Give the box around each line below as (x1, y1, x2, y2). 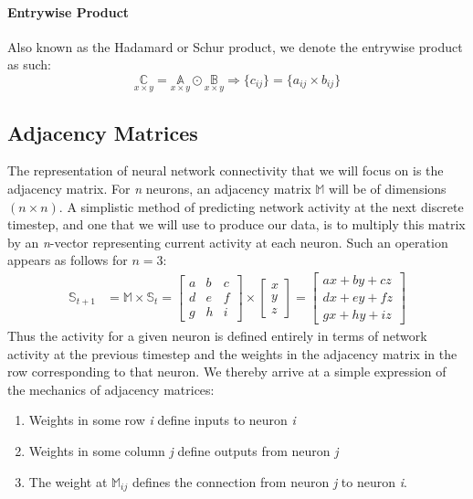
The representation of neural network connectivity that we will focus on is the (7, 161, 444, 180)
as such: (7, 55, 51, 74)
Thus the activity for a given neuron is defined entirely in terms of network (7, 326, 427, 345)
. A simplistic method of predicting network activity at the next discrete (58, 196, 464, 216)
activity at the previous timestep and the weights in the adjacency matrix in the (7, 344, 457, 363)
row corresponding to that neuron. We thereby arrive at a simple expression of (7, 362, 447, 381)
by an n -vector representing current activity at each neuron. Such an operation (7, 232, 448, 251)
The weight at (28, 472, 108, 491)
